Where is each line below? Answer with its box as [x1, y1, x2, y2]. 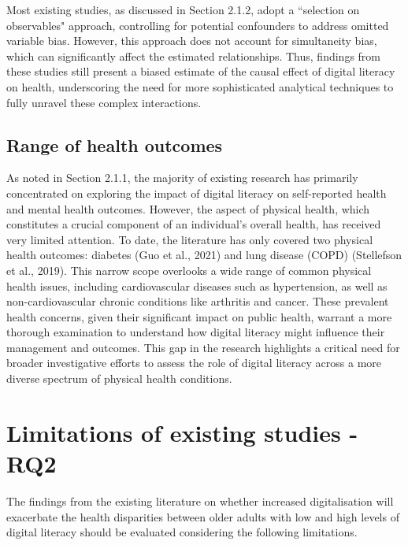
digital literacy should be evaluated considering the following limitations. [6, 524, 358, 540]
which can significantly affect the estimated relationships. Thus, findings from [6, 47, 380, 64]
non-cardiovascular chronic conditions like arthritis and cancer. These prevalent [6, 293, 389, 310]
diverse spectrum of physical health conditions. [6, 370, 232, 387]
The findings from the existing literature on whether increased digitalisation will [6, 492, 394, 509]
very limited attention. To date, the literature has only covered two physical [6, 231, 373, 247]
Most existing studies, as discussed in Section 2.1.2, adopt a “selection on [6, 2, 360, 17]
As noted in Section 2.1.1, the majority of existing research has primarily [6, 169, 358, 186]
